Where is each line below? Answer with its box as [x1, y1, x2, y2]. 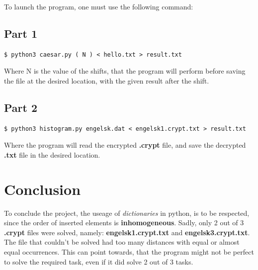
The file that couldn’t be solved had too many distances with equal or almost [4, 237, 240, 247]
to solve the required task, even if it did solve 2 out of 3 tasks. [4, 256, 193, 267]
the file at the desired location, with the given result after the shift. [4, 75, 209, 86]
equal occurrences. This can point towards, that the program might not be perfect [4, 247, 254, 257]
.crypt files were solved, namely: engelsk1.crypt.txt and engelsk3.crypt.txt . [4, 227, 250, 237]
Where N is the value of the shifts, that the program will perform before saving [4, 66, 246, 76]
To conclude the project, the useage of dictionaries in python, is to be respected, [4, 207, 250, 218]
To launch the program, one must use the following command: [4, 1, 193, 11]
